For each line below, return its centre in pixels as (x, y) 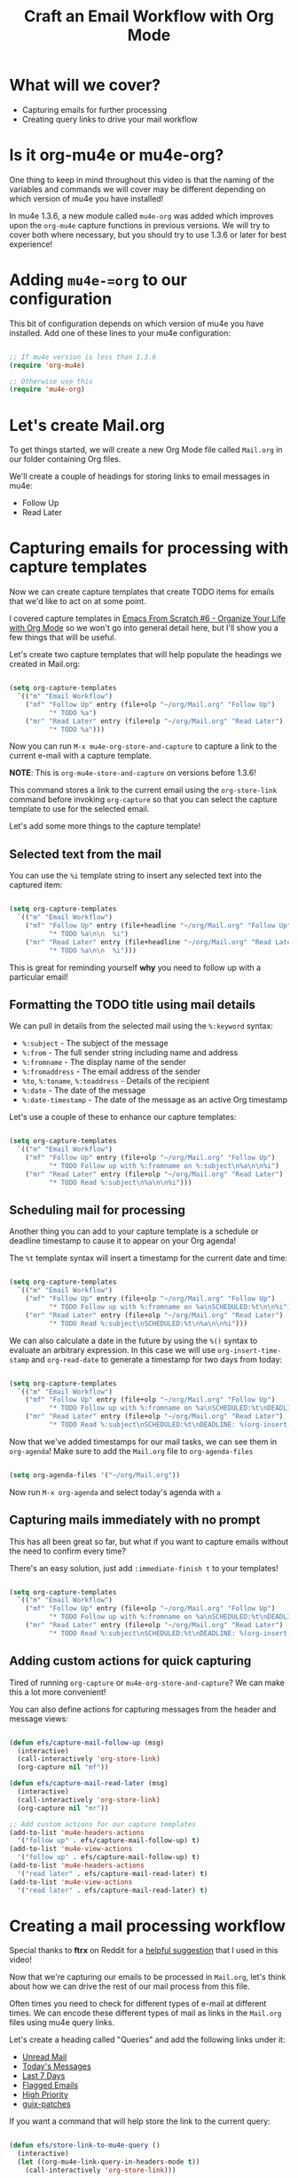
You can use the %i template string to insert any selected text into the (136, 876)
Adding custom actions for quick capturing (130, 1661)
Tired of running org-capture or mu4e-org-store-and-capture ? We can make (147, 1682)
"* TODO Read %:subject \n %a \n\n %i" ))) (120, 1182)
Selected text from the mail (86, 854)
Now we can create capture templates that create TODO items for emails (142, 592)
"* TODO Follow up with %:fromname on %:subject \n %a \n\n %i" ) (164, 1165)
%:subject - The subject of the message (95, 1043)
